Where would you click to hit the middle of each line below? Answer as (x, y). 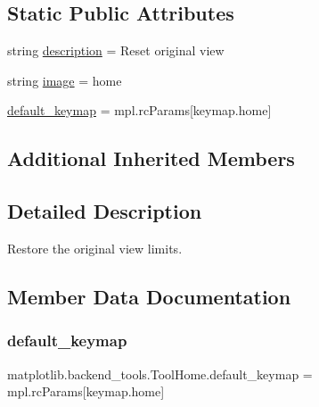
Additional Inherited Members (151, 158)
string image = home (65, 80)
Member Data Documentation (149, 296)
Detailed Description (105, 211)
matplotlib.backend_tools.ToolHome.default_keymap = (160, 374)
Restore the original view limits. (95, 248)
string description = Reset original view (116, 50)
